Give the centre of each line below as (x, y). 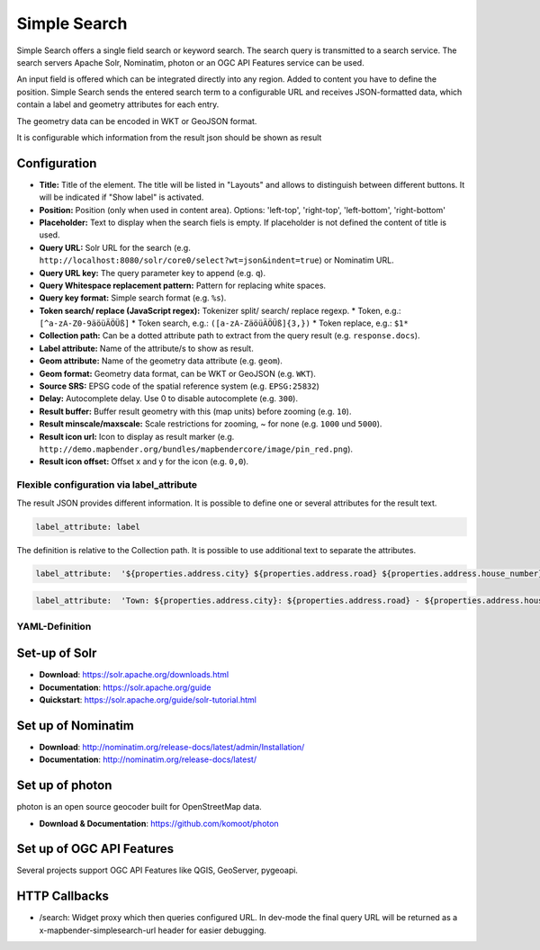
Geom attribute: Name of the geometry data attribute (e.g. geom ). (161, 361)
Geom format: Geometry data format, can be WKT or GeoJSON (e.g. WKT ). (178, 373)
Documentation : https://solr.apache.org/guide (125, 687)
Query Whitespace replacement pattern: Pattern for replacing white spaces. (183, 285)
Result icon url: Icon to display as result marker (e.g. (137, 436)
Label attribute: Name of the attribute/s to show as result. (146, 348)
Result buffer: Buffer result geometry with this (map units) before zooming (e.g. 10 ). (195, 411)
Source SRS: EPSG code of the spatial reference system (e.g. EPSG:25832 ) (179, 386)
